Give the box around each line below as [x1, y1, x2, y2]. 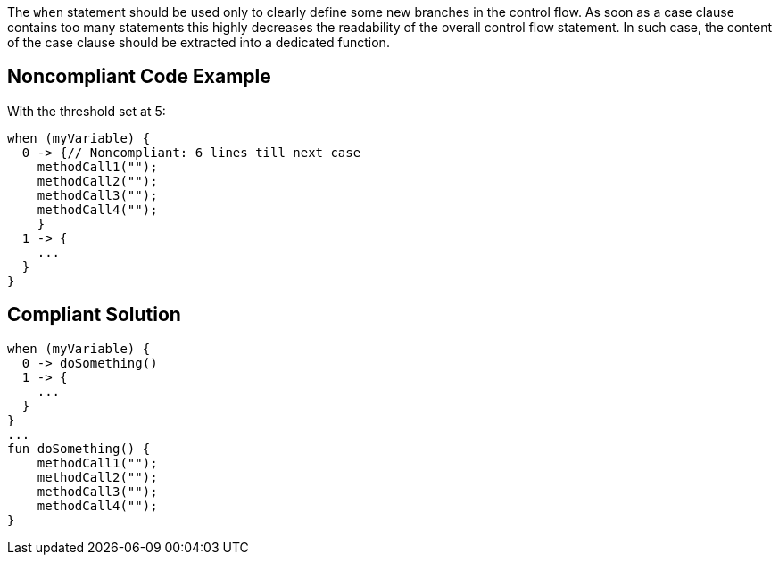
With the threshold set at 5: [7, 103, 166, 119]
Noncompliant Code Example [7, 65, 271, 88]
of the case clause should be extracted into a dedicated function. [7, 35, 390, 50]
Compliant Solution [7, 303, 181, 326]
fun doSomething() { [7, 441, 151, 456]
